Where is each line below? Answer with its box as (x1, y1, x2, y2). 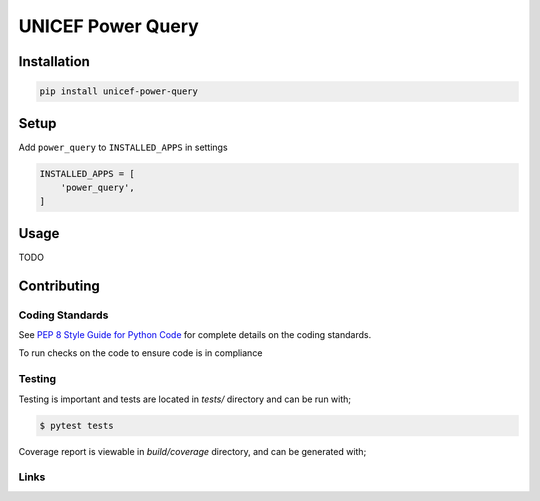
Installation (18, 53, 90, 70)
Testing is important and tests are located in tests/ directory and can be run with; (18, 393, 352, 405)
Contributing (18, 277, 100, 294)
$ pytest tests (39, 420, 114, 431)
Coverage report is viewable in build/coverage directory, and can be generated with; (18, 445, 367, 457)
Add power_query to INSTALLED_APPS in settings (18, 141, 229, 153)
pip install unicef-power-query (39, 86, 199, 97)
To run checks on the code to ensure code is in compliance (18, 347, 263, 359)
